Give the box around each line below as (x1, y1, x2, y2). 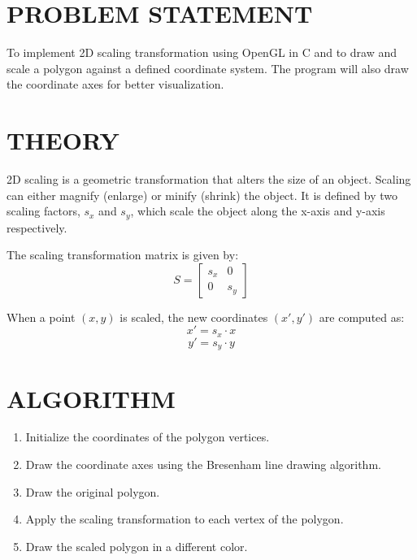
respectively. (7, 219, 67, 236)
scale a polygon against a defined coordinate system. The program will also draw (7, 59, 409, 76)
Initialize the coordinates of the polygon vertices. (25, 428, 270, 445)
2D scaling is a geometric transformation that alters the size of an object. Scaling (7, 171, 411, 188)
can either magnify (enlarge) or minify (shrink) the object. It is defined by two (7, 186, 397, 203)
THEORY (7, 124, 119, 157)
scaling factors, (7, 202, 80, 219)
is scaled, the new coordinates (119, 308, 268, 325)
